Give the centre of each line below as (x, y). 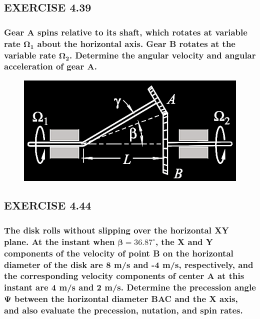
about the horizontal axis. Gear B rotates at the (136, 43)
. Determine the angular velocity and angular (162, 55)
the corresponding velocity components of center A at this (124, 276)
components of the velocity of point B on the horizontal (119, 253)
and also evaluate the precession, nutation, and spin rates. (123, 310)
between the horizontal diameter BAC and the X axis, (126, 299)
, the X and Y (184, 241)
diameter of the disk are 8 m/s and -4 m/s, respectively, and (129, 264)
